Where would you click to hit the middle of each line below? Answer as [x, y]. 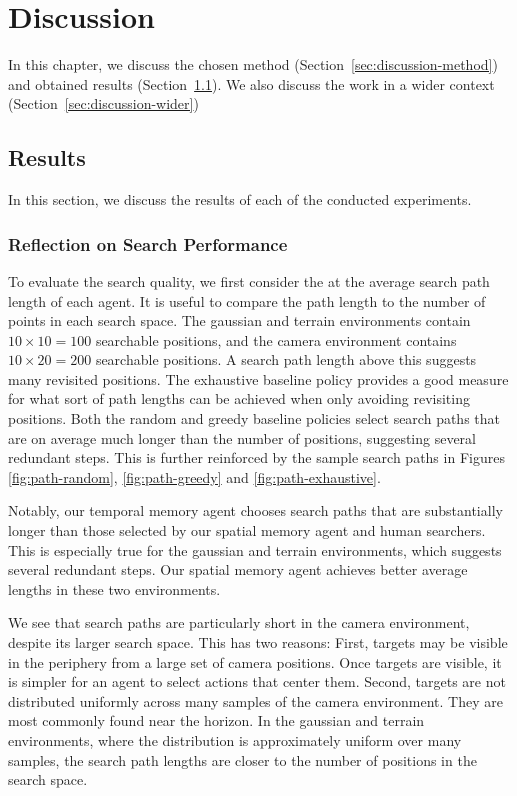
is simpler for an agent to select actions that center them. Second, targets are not [257, 681]
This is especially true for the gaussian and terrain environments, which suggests [255, 549]
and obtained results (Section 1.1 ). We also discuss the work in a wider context [251, 83]
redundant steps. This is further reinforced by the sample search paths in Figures [256, 457]
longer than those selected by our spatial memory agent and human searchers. [247, 530]
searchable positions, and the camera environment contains [276, 339]
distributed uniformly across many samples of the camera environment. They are [255, 700]
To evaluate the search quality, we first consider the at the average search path [249, 280]
